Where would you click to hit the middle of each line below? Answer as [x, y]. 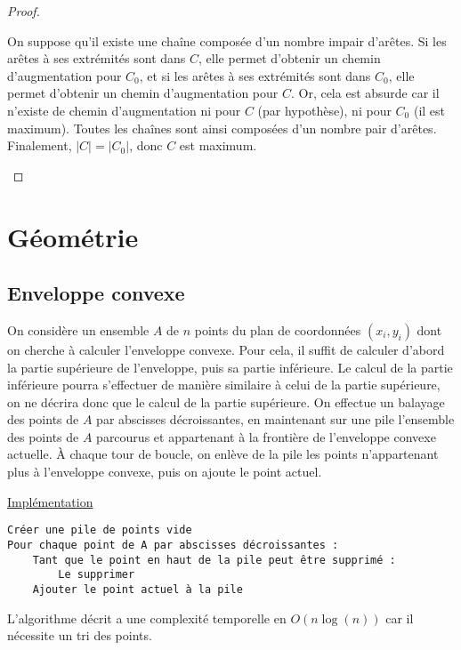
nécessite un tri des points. [80, 635]
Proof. [24, 11]
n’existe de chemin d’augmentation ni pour [124, 110]
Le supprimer [97, 575]
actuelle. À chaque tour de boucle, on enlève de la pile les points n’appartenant [223, 454]
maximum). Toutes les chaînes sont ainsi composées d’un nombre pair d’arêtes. [222, 128]
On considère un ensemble [78, 329]
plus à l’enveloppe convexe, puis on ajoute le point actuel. [165, 472]
